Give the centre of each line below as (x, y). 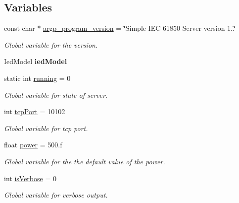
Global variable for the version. (51, 44)
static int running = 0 (37, 78)
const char (20, 28)
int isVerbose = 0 (30, 178)
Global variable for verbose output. (56, 195)
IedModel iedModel (36, 61)
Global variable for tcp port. (46, 128)
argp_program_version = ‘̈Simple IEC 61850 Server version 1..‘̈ (139, 28)
